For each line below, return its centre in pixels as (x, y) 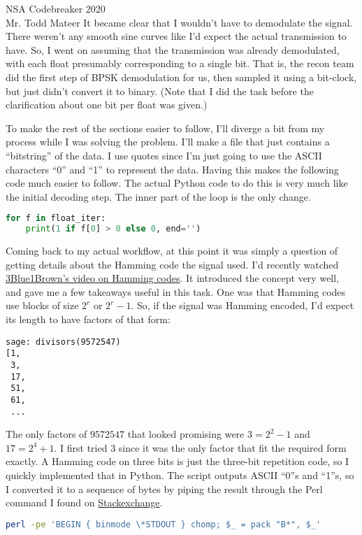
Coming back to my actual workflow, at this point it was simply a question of (172, 251)
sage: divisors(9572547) (63, 342)
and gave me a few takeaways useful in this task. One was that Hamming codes (176, 291)
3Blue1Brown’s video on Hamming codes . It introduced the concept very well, (173, 278)
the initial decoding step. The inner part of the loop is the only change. (158, 196)
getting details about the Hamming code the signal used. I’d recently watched (172, 264)
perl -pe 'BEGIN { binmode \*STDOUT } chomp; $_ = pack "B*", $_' (164, 524)
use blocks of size (42, 305)
